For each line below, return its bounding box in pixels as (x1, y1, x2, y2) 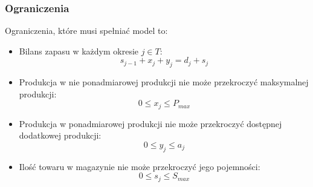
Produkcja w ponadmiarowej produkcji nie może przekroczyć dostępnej (19, 117, 282, 130)
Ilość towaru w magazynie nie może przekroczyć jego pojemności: (19, 160, 260, 172)
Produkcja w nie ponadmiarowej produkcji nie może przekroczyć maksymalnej (19, 76, 309, 88)
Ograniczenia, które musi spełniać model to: (5, 24, 168, 37)
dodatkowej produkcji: (19, 129, 102, 142)
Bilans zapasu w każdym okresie (19, 44, 139, 57)
